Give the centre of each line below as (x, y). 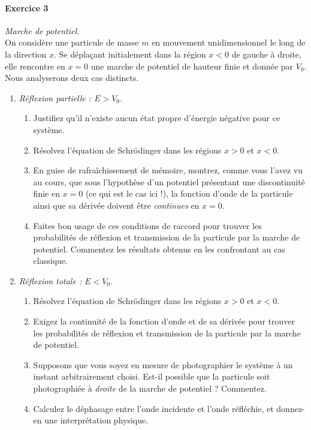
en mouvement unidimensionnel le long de (229, 42)
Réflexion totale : (50, 280)
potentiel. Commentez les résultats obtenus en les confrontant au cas (159, 249)
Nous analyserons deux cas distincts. (72, 78)
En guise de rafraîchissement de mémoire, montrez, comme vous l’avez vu (168, 170)
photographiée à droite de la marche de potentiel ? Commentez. (150, 388)
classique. (50, 261)
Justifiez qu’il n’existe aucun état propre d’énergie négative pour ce (157, 118)
